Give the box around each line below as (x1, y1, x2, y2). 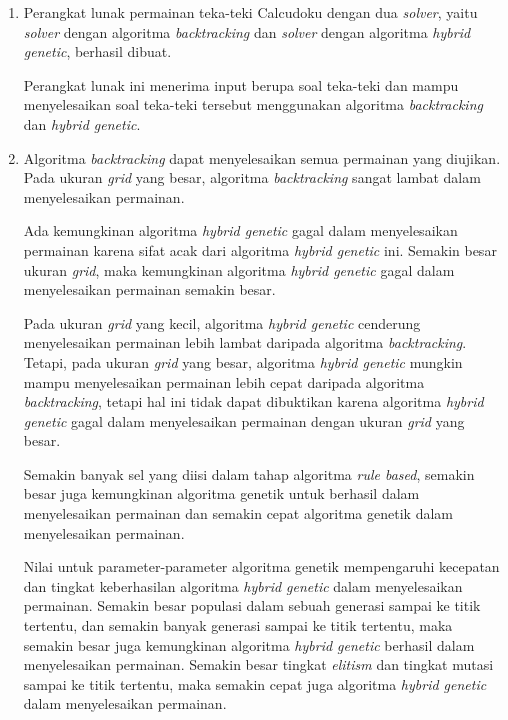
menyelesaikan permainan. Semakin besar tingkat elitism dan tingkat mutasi (23, 654, 494, 675)
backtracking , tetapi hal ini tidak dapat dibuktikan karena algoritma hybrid (23, 391, 484, 412)
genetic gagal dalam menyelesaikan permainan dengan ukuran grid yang (23, 410, 465, 431)
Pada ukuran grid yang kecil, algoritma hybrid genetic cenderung (23, 312, 421, 333)
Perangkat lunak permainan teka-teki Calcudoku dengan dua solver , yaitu (23, 2, 478, 22)
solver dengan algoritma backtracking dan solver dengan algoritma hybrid (23, 21, 471, 42)
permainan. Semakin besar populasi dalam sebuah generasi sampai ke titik (23, 595, 481, 616)
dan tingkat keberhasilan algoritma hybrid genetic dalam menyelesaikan (23, 575, 463, 596)
